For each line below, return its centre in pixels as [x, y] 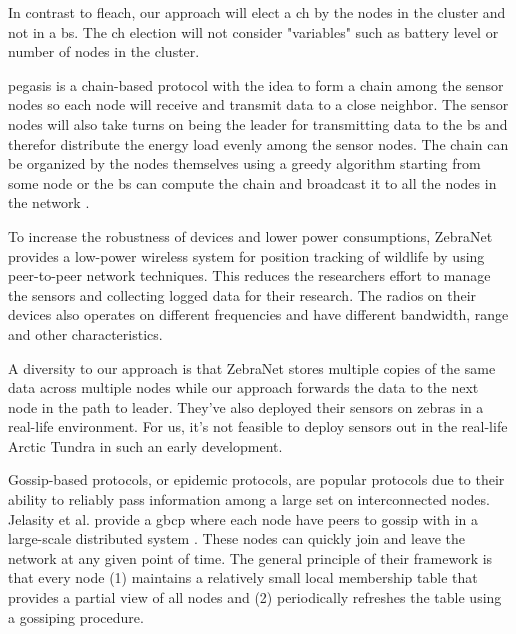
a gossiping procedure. [76, 616]
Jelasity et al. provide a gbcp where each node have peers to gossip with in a [243, 518]
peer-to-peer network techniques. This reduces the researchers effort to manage [249, 275]
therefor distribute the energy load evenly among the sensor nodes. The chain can [258, 143]
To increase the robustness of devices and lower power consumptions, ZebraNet [250, 235]
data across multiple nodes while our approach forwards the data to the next [243, 387]
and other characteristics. [85, 333]
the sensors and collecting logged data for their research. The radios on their [242, 294]
